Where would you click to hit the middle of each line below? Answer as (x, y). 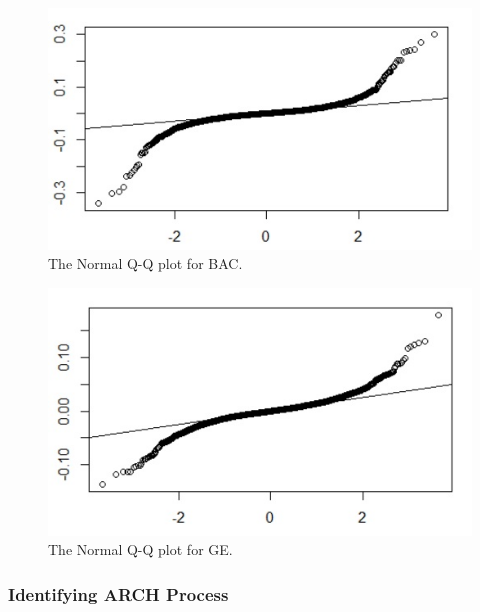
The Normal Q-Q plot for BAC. (145, 263)
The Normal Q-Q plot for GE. (140, 549)
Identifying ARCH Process (118, 593)
